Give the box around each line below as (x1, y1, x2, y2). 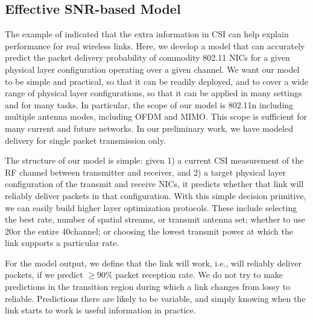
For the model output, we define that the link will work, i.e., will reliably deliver (5, 256, 302, 269)
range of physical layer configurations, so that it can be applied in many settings (5, 87, 302, 99)
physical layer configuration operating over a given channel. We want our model (5, 63, 300, 75)
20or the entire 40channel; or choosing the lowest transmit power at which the (5, 224, 293, 237)
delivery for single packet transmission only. (5, 134, 166, 146)
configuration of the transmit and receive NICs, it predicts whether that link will (5, 177, 304, 190)
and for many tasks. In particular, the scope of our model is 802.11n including (5, 98, 294, 111)
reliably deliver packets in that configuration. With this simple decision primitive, (5, 189, 306, 202)
